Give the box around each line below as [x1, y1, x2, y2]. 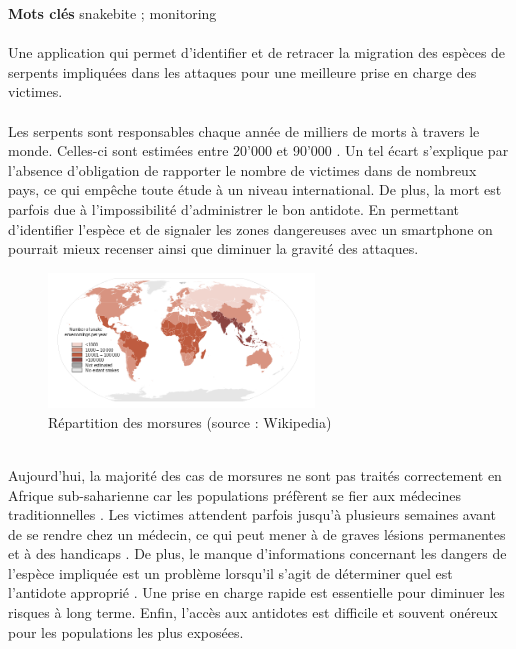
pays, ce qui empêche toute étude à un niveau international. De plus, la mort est [8, 179, 502, 200]
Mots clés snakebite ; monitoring [8, 3, 217, 23]
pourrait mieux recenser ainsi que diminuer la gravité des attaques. [8, 238, 419, 259]
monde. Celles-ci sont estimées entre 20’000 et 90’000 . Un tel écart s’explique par [8, 140, 509, 161]
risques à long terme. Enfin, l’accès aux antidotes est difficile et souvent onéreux [8, 602, 498, 623]
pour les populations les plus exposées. [8, 621, 244, 642]
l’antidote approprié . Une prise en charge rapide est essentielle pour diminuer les [8, 582, 505, 603]
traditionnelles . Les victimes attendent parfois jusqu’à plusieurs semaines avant [8, 504, 496, 525]
